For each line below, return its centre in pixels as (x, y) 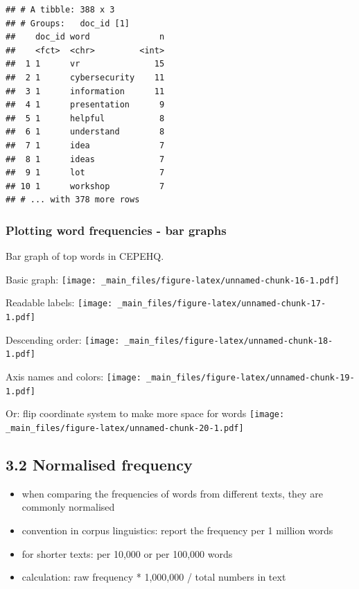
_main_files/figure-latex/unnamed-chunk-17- (222, 304)
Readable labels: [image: (59, 302)
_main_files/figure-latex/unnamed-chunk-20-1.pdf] (125, 428)
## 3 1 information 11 (85, 91)
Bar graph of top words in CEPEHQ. (85, 256)
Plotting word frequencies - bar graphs (116, 230)
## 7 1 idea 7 (85, 145)
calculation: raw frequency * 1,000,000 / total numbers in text (154, 577)
